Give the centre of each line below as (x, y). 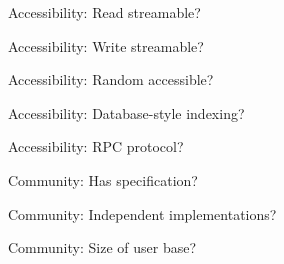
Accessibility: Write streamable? (106, 45)
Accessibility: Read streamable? (104, 12)
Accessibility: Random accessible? (111, 79)
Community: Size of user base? (102, 247)
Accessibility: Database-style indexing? (126, 112)
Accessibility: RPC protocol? (96, 146)
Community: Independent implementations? (142, 213)
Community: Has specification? (103, 179)
